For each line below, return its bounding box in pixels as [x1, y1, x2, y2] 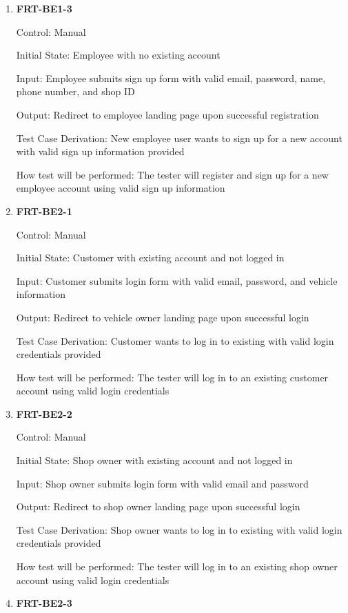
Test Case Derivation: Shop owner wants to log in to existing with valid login [16, 522, 342, 536]
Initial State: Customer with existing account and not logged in [16, 250, 285, 265]
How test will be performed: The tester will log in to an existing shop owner [16, 559, 338, 574]
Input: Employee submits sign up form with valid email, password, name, [16, 70, 326, 85]
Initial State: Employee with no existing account [16, 48, 221, 62]
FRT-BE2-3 [16, 596, 72, 610]
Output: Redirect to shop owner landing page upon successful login [16, 499, 300, 514]
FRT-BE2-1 [16, 203, 72, 218]
